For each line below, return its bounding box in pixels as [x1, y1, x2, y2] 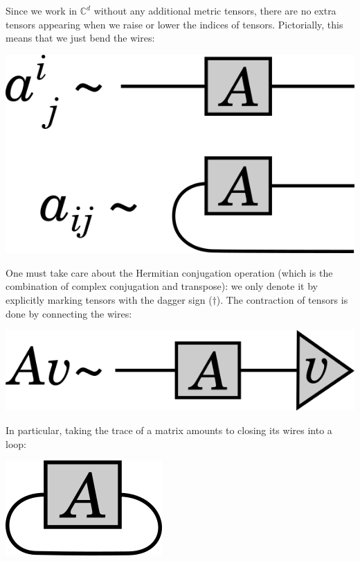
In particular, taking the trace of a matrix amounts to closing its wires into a [6, 422, 332, 437]
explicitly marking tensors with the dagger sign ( [6, 293, 213, 307]
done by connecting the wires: [6, 306, 132, 320]
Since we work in [6, 3, 78, 17]
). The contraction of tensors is [216, 293, 348, 307]
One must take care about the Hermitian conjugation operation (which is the [6, 265, 333, 279]
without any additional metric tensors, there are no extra [93, 3, 336, 17]
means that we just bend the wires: [6, 31, 155, 45]
